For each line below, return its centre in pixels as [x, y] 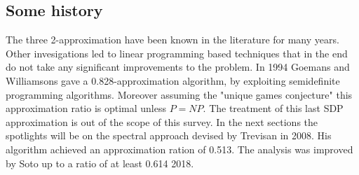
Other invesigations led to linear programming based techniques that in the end [177, 53]
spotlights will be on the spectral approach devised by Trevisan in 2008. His [169, 135]
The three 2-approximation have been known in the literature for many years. [172, 40]
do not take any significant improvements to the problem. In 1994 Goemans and [178, 67]
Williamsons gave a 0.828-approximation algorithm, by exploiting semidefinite [173, 80]
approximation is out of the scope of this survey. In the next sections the [162, 121]
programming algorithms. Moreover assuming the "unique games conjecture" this [179, 94]
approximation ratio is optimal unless [86, 108]
